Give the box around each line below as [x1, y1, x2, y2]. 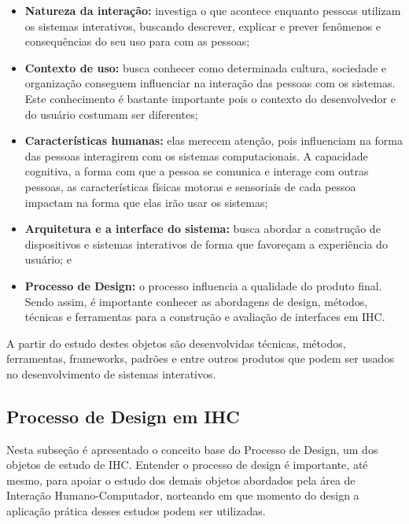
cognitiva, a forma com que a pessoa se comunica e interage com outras [24, 163, 369, 179]
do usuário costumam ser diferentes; [24, 105, 198, 122]
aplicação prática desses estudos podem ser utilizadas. [6, 503, 266, 519]
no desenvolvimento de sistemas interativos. [6, 365, 216, 382]
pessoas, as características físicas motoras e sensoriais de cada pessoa [24, 178, 356, 194]
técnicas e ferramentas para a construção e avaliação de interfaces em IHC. [24, 308, 385, 325]
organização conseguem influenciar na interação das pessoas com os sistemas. [24, 75, 396, 91]
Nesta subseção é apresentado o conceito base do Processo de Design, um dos [6, 441, 378, 457]
